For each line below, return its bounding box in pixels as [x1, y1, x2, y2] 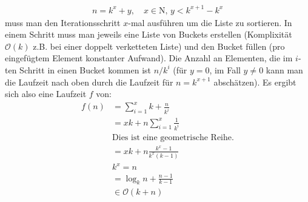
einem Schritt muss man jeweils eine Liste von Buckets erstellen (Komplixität [5, 28, 292, 41]
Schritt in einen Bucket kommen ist [19, 63, 152, 76]
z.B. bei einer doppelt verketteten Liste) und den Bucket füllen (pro [33, 39, 285, 52]
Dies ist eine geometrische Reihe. [112, 133, 234, 142]
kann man [266, 63, 303, 76]
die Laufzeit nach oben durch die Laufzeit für [5, 75, 173, 88]
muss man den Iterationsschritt [5, 16, 121, 29]
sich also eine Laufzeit [5, 87, 87, 100]
